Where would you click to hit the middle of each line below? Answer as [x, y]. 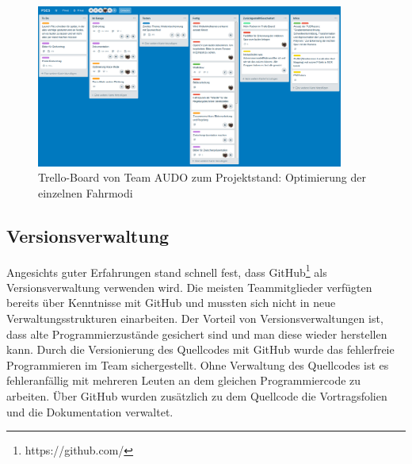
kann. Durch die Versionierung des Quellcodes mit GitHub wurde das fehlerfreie [200, 349]
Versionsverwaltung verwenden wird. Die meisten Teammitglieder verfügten [189, 287]
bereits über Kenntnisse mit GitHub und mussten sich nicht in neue [171, 303]
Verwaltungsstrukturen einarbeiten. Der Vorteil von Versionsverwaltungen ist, [195, 318]
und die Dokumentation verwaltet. [90, 411]
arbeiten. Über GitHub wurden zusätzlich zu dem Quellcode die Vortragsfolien [197, 395]
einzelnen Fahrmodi [86, 192]
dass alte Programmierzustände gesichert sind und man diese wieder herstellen [197, 334]
